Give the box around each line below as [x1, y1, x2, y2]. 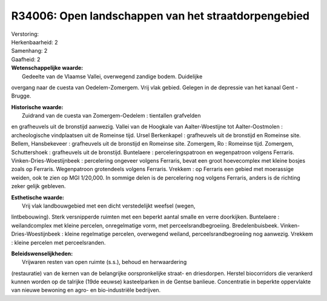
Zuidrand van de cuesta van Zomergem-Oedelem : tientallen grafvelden [22, 112, 201, 120]
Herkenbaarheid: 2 [11, 38, 58, 46]
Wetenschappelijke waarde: [11, 64, 84, 72]
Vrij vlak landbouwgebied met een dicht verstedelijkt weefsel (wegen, [22, 202, 196, 209]
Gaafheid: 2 [11, 55, 41, 63]
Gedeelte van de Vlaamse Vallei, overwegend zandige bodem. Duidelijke [22, 73, 203, 80]
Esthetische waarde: [11, 194, 65, 201]
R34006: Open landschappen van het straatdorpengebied [11, 9, 310, 22]
